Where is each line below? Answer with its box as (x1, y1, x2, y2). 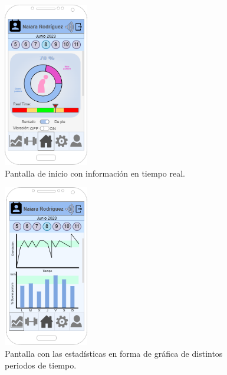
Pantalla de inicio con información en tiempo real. (5, 167, 185, 179)
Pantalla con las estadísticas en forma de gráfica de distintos (5, 347, 223, 360)
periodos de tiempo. (5, 359, 77, 371)
